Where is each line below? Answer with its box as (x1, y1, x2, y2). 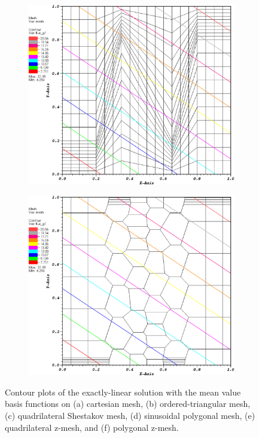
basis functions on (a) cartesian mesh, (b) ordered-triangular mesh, (5, 397, 251, 410)
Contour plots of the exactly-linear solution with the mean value (5, 385, 241, 398)
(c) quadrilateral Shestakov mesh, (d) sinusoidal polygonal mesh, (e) (5, 409, 255, 422)
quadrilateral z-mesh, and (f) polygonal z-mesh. (5, 421, 179, 433)
